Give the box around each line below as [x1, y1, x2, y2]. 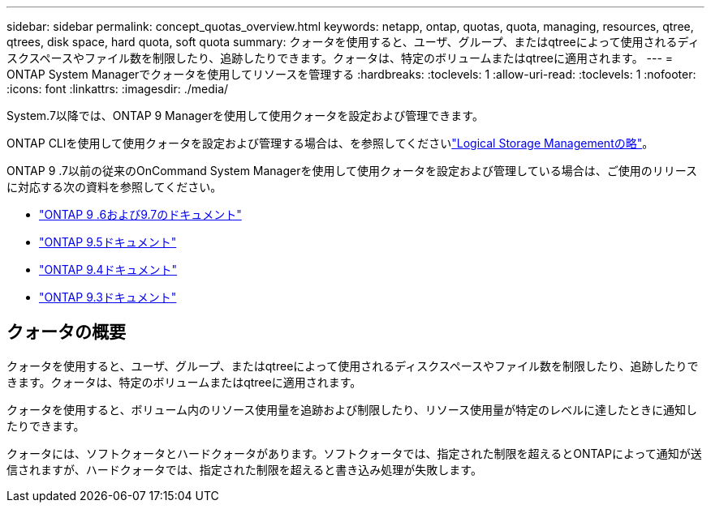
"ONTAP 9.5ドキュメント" [39, 235, 177, 249]
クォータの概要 [6, 322, 126, 343]
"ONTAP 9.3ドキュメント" [39, 290, 177, 304]
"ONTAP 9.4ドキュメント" [39, 263, 178, 276]
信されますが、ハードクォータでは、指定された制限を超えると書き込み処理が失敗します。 [6, 462, 482, 477]
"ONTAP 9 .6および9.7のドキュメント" [39, 207, 242, 221]
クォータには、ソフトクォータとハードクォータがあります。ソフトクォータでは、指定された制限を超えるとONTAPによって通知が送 [6, 446, 702, 460]
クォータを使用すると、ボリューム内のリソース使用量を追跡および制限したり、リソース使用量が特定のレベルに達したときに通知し [6, 402, 698, 417]
